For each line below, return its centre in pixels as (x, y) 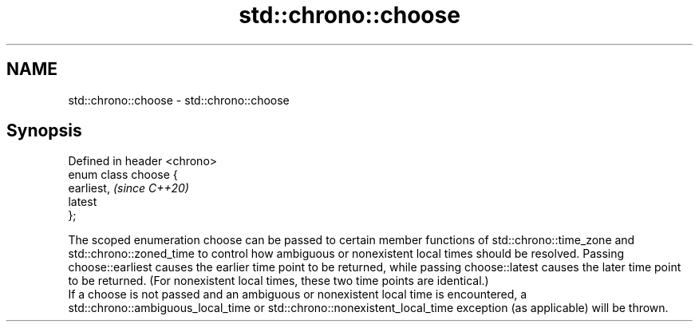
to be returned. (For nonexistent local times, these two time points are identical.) (278, 281)
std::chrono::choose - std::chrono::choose (179, 100)
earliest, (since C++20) (128, 188)
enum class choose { (123, 175)
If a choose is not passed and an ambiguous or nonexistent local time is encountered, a (298, 294)
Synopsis (44, 131)
